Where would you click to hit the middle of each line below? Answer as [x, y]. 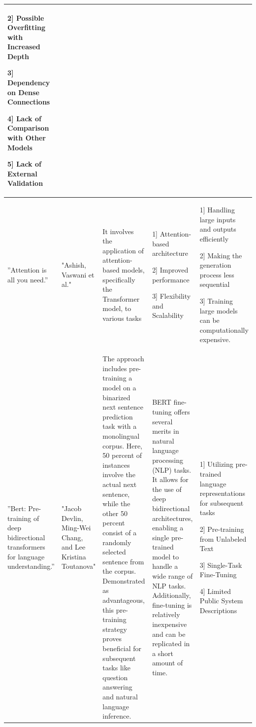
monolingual [121, 435]
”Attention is [27, 270]
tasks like [116, 668]
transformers [26, 547]
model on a [119, 387]
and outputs [218, 229]
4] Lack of [24, 118]
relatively [166, 614]
